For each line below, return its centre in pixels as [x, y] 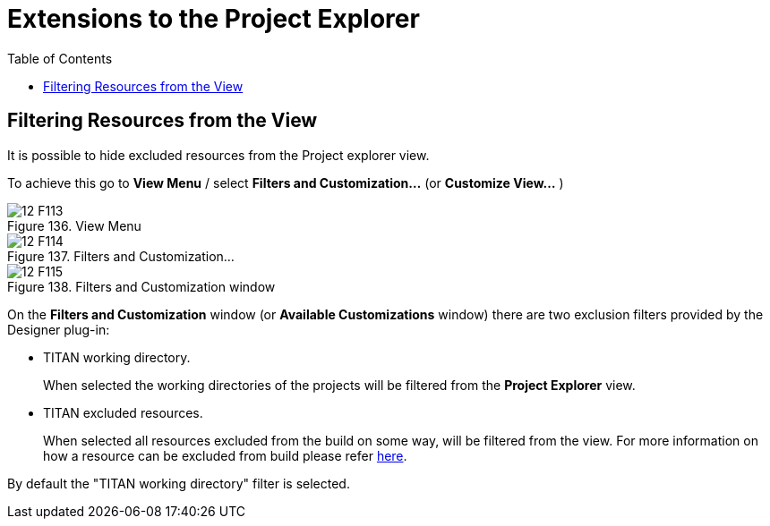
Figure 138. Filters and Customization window [141, 286]
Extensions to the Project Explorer [214, 19]
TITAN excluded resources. [123, 412]
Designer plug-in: [59, 329]
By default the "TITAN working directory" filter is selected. [179, 483]
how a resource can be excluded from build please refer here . [225, 455]
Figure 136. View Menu [74, 225]
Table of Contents [60, 58]
